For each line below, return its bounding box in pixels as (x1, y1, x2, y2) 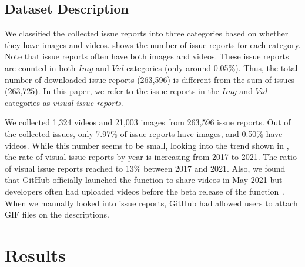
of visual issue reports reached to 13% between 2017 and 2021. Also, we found (5, 162, 286, 174)
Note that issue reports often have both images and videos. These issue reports (5, 50, 289, 62)
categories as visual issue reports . (5, 96, 123, 108)
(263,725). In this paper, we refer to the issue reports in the (5, 85, 219, 97)
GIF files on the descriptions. (5, 208, 109, 221)
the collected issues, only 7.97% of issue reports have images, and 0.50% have (5, 127, 283, 139)
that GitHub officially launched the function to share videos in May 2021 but (5, 173, 283, 186)
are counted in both (5, 61, 76, 74)
